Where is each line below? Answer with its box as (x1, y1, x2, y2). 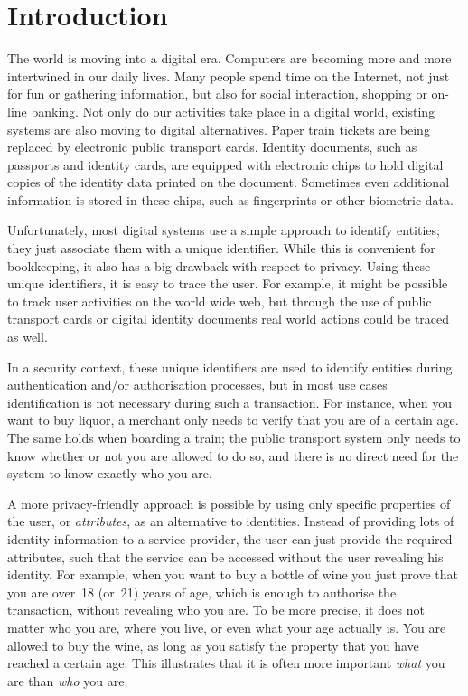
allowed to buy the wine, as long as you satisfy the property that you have (7, 635, 419, 654)
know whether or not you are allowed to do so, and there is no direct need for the (7, 446, 459, 465)
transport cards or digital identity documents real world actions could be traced (7, 309, 450, 328)
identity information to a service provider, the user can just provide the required (7, 529, 453, 548)
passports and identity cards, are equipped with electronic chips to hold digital (7, 155, 444, 174)
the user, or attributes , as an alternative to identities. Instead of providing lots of (7, 512, 454, 531)
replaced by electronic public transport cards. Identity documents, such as (7, 137, 417, 156)
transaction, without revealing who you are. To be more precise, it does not (7, 600, 426, 619)
